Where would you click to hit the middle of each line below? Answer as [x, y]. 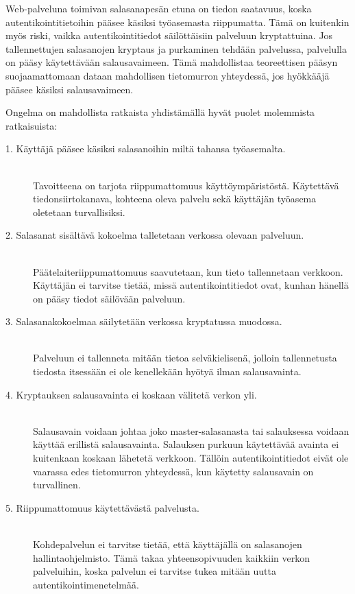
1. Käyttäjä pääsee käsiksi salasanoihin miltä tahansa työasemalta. [146, 148]
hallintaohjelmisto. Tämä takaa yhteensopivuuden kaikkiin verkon [172, 557]
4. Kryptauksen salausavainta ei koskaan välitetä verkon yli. [131, 394]
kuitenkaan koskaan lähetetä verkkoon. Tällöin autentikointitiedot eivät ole [191, 458]
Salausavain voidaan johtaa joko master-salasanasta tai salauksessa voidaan [191, 430]
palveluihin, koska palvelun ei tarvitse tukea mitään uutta [155, 571]
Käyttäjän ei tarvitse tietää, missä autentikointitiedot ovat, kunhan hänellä [191, 285]
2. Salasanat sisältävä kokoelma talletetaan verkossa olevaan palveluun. [155, 235]
